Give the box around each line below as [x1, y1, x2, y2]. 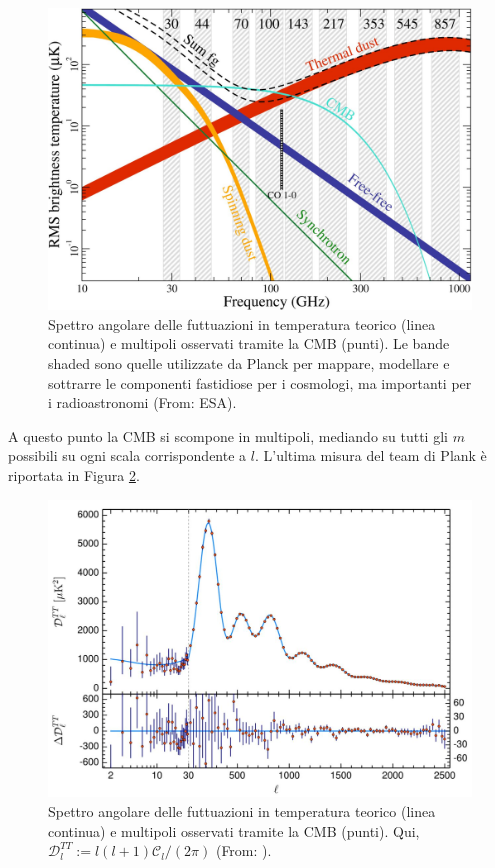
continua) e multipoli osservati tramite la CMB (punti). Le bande [48, 333, 450, 354]
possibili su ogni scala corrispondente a [8, 445, 247, 466]
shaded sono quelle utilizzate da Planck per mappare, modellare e [48, 353, 450, 374]
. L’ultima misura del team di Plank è [254, 445, 487, 466]
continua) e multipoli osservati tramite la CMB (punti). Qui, [48, 820, 420, 841]
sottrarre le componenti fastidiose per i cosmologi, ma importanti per [48, 372, 472, 393]
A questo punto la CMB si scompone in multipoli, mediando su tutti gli [8, 425, 448, 446]
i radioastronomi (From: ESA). [48, 392, 237, 413]
